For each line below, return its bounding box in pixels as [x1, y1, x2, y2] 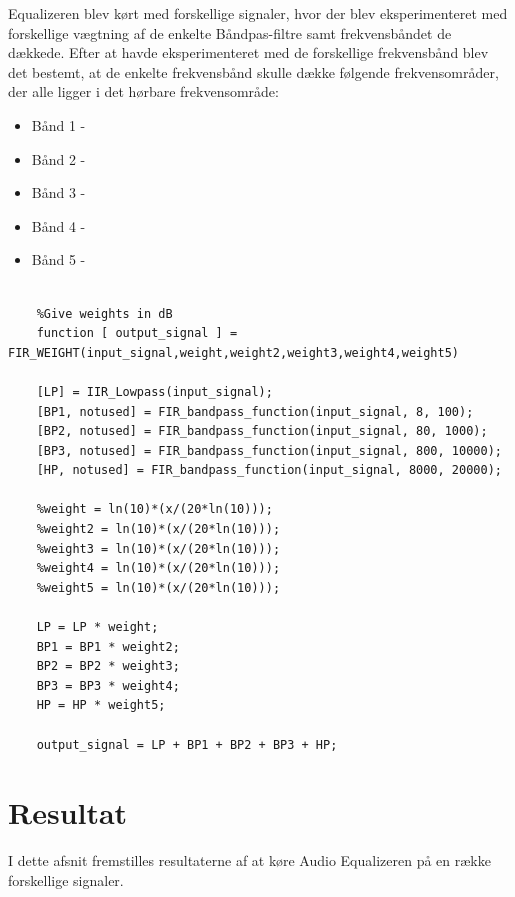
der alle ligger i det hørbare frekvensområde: [8, 81, 279, 102]
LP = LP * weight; [36, 620, 159, 635]
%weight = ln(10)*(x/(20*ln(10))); [36, 502, 273, 517]
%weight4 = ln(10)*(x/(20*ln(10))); [36, 561, 281, 576]
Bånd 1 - [31, 114, 86, 135]
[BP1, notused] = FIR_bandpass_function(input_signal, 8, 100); [36, 404, 474, 419]
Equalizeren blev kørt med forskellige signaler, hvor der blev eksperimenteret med [8, 3, 508, 23]
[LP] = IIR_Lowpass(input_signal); [36, 384, 273, 399]
